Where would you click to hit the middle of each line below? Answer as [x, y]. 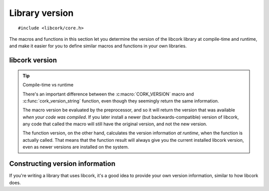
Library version [41, 13]
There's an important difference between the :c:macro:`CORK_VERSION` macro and [108, 94]
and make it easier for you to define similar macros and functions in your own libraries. [98, 46]
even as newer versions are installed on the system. [76, 147]
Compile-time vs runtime [48, 85]
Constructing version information [62, 164]
